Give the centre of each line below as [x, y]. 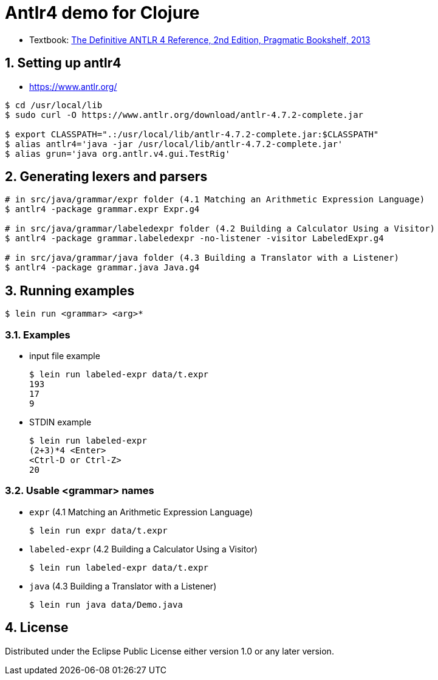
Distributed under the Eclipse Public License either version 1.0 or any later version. [169, 651]
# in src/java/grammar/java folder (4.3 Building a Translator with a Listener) [202, 258]
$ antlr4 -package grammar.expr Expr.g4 [102, 209]
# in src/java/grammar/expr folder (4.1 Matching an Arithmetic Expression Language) [215, 200]
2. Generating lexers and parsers [106, 177]
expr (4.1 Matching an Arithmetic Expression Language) [141, 512]
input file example [65, 356]
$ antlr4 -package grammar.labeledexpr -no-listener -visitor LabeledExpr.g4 [194, 239]
